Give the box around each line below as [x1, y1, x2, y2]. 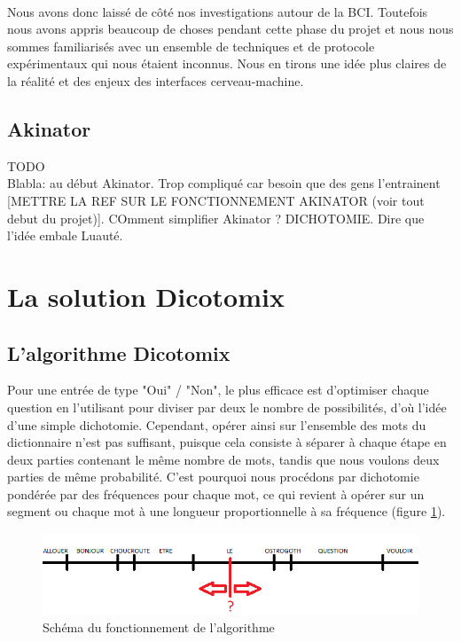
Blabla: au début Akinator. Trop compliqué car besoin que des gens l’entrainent [7, 174, 441, 192]
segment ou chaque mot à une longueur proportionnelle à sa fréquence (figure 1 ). [7, 502, 446, 521]
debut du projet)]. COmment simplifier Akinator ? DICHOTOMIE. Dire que [7, 208, 425, 227]
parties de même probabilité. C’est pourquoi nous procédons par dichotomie [7, 467, 419, 486]
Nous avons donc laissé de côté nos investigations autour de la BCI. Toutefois [7, 2, 428, 20]
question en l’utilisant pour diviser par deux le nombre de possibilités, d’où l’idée [7, 397, 447, 416]
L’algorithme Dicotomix [7, 339, 230, 366]
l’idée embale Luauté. [7, 226, 123, 245]
